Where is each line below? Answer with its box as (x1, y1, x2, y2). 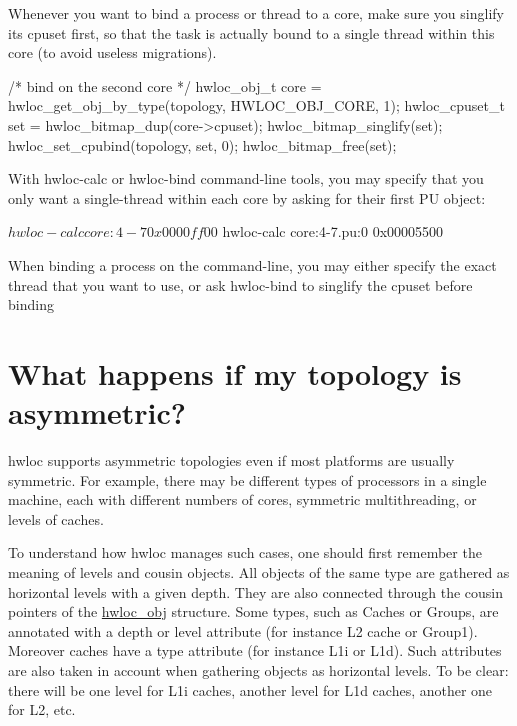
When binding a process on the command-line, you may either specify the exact (8, 254, 497, 275)
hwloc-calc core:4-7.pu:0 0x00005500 (222, 221, 444, 242)
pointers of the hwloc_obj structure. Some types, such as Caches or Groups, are (8, 601, 499, 622)
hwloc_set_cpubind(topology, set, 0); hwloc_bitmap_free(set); (8, 134, 397, 155)
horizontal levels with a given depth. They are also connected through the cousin (8, 581, 504, 602)
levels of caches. (8, 508, 104, 529)
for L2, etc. (8, 699, 76, 720)
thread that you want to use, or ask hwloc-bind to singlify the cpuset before (8, 274, 473, 295)
